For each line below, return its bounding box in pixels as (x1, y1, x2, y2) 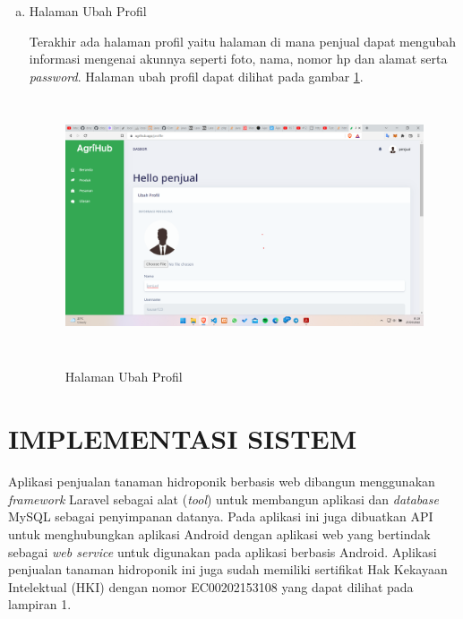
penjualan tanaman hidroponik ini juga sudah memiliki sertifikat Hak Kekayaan (8, 560, 448, 579)
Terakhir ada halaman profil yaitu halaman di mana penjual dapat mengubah (29, 31, 457, 50)
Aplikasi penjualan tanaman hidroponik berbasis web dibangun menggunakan (8, 472, 435, 491)
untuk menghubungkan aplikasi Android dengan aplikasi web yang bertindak (8, 524, 431, 543)
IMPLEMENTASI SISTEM (8, 420, 357, 457)
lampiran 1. (8, 595, 72, 614)
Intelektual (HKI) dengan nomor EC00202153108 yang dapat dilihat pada (8, 577, 414, 596)
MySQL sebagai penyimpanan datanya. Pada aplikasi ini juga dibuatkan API (8, 507, 433, 526)
